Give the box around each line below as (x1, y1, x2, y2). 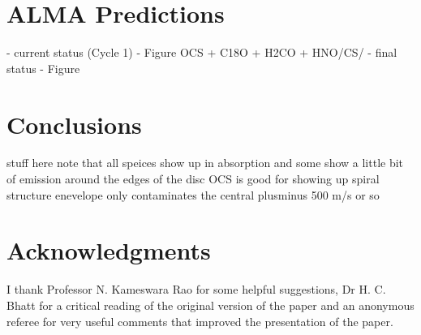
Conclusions (6, 107, 142, 140)
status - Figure (6, 59, 80, 76)
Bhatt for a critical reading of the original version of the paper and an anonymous (6, 296, 415, 313)
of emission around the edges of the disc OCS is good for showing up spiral (6, 170, 380, 187)
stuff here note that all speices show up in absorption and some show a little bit (6, 154, 404, 171)
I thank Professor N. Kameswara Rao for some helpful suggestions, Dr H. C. (6, 281, 386, 298)
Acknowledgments (6, 234, 211, 267)
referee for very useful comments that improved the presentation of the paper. (6, 312, 393, 329)
